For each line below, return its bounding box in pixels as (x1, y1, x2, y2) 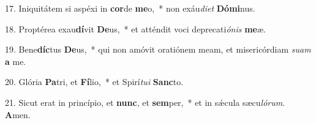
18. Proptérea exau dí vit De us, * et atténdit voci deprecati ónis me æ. (5, 22, 266, 35)
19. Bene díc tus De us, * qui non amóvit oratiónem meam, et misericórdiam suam (5, 43, 311, 56)
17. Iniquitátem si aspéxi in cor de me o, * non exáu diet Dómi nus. (5, 2, 255, 14)
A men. (5, 108, 31, 121)
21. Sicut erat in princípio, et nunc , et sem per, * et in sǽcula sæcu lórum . (5, 95, 285, 108)
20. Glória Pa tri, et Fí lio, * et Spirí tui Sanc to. (5, 75, 184, 88)
